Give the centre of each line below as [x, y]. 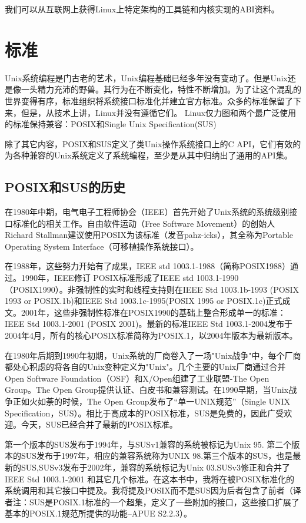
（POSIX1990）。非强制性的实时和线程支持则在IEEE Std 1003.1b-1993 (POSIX [152, 289]
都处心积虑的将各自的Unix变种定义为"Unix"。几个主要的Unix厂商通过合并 [145, 367]
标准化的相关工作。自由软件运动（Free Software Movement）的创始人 [144, 223]
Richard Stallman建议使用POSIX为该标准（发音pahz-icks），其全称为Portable [149, 235]
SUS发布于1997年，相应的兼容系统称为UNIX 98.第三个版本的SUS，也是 [157, 456]
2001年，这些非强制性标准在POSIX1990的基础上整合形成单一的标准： [153, 312]
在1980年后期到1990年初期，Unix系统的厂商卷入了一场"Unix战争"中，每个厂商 [153, 355]
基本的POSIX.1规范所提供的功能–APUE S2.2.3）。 [98, 513]
